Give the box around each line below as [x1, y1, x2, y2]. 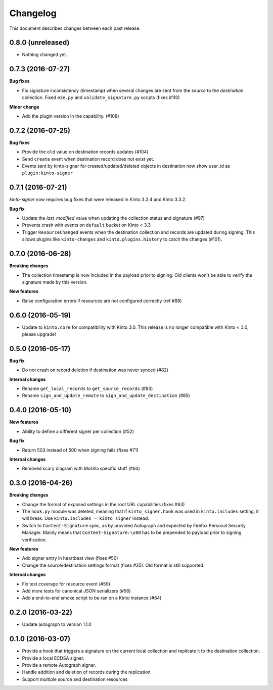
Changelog [9, 8, 57, 19]
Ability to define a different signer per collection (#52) [22, 428, 134, 434]
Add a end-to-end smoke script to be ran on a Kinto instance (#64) [22, 595, 162, 601]
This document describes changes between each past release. [9, 25, 141, 31]
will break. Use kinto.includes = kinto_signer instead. [22, 515, 149, 521]
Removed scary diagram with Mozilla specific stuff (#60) [22, 465, 140, 472]
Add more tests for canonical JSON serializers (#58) [22, 587, 131, 594]
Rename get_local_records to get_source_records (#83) [22, 385, 153, 391]
